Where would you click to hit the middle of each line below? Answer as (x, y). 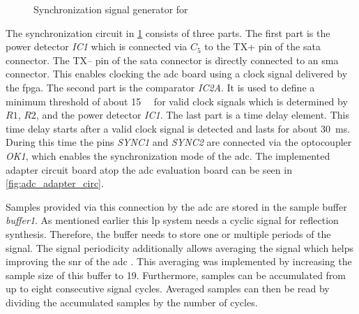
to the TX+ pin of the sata (262, 46)
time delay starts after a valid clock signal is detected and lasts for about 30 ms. (178, 128)
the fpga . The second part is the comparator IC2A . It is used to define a (160, 87)
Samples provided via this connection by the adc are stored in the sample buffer (176, 206)
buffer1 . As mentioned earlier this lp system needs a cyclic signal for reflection (172, 220)
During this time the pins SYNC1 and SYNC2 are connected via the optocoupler (179, 142)
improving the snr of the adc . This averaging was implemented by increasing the (179, 261)
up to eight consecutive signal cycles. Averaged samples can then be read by (168, 289)
